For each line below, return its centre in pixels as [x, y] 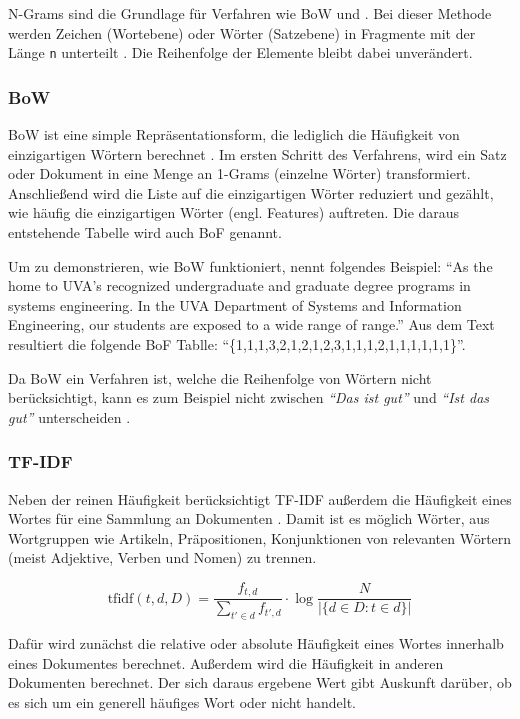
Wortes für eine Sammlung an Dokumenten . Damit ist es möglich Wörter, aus [249, 518]
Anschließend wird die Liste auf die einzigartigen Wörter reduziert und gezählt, [251, 192]
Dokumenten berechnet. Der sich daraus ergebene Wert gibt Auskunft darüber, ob [260, 682]
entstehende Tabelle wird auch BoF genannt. [145, 232]
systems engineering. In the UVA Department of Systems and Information [235, 304]
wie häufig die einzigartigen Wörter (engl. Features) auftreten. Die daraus [234, 212]
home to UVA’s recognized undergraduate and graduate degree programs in [239, 285]
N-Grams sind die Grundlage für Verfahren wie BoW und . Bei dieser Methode [250, 13]
